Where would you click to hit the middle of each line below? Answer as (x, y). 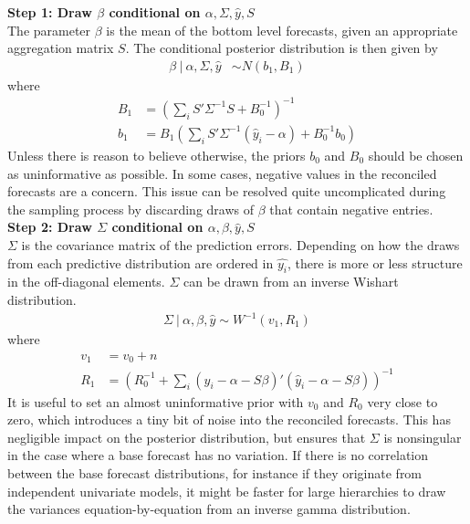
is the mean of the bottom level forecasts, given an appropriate (282, 30)
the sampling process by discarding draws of (131, 209)
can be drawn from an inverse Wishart (291, 282)
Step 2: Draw (50, 227)
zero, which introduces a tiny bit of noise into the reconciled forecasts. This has (229, 419)
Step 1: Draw (50, 12)
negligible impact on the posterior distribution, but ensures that (187, 437)
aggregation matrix (61, 48)
